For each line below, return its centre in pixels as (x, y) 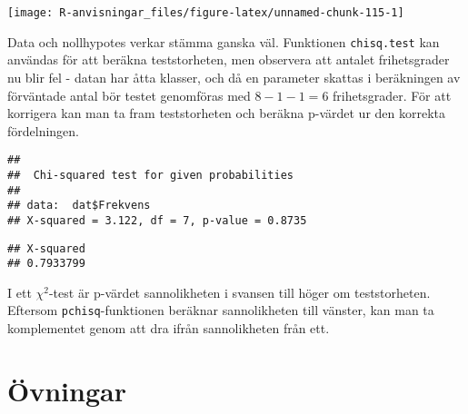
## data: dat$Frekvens (79, 206)
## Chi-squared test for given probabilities (150, 175)
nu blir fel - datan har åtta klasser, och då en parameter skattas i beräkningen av (234, 77)
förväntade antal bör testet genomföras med (129, 95)
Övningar (67, 390)
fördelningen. (44, 130)
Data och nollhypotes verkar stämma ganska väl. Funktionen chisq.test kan (224, 41)
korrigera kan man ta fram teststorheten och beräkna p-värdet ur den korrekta (227, 113)
